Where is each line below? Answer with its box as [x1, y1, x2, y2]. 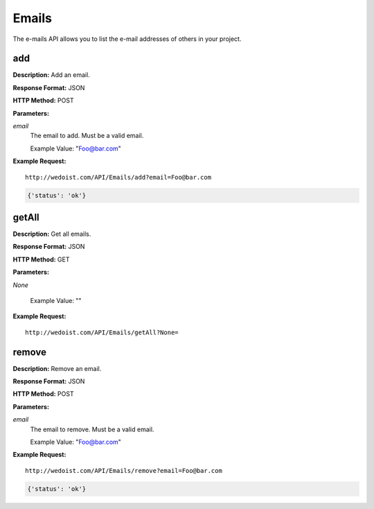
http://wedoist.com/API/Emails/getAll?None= [25, 328, 179, 336]
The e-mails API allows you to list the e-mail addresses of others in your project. [12, 35, 242, 43]
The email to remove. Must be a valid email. [30, 425, 154, 433]
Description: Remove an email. [12, 364, 102, 372]
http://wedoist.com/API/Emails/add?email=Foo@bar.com [25, 173, 211, 181]
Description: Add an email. [12, 71, 90, 79]
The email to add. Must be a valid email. [30, 132, 144, 140]
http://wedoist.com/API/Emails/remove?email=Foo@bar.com [25, 467, 223, 474]
